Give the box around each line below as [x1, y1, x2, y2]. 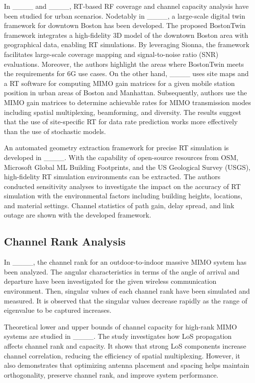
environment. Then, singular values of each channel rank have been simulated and [4, 286, 250, 296]
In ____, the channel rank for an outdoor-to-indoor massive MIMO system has [4, 257, 247, 267]
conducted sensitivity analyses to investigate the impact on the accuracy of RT [4, 181, 241, 191]
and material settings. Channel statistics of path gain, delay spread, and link [4, 200, 234, 210]
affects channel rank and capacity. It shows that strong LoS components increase [4, 341, 246, 351]
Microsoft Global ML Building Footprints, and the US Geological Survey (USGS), [4, 162, 251, 172]
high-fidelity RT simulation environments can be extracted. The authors [4, 171, 221, 182]
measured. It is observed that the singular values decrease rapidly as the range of [4, 295, 248, 305]
